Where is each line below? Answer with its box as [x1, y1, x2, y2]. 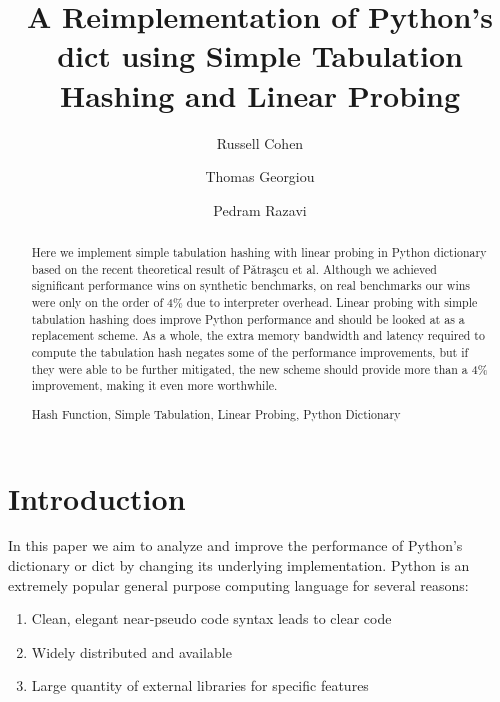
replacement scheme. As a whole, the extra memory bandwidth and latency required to [31, 327, 485, 344]
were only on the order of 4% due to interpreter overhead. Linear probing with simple [31, 294, 478, 311]
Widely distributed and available [31, 641, 232, 662]
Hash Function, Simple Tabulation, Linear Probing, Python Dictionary [31, 405, 401, 422]
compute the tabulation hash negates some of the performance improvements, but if [31, 344, 469, 361]
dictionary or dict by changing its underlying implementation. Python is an [8, 555, 470, 576]
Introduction [8, 477, 186, 518]
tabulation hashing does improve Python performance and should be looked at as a [31, 310, 465, 327]
